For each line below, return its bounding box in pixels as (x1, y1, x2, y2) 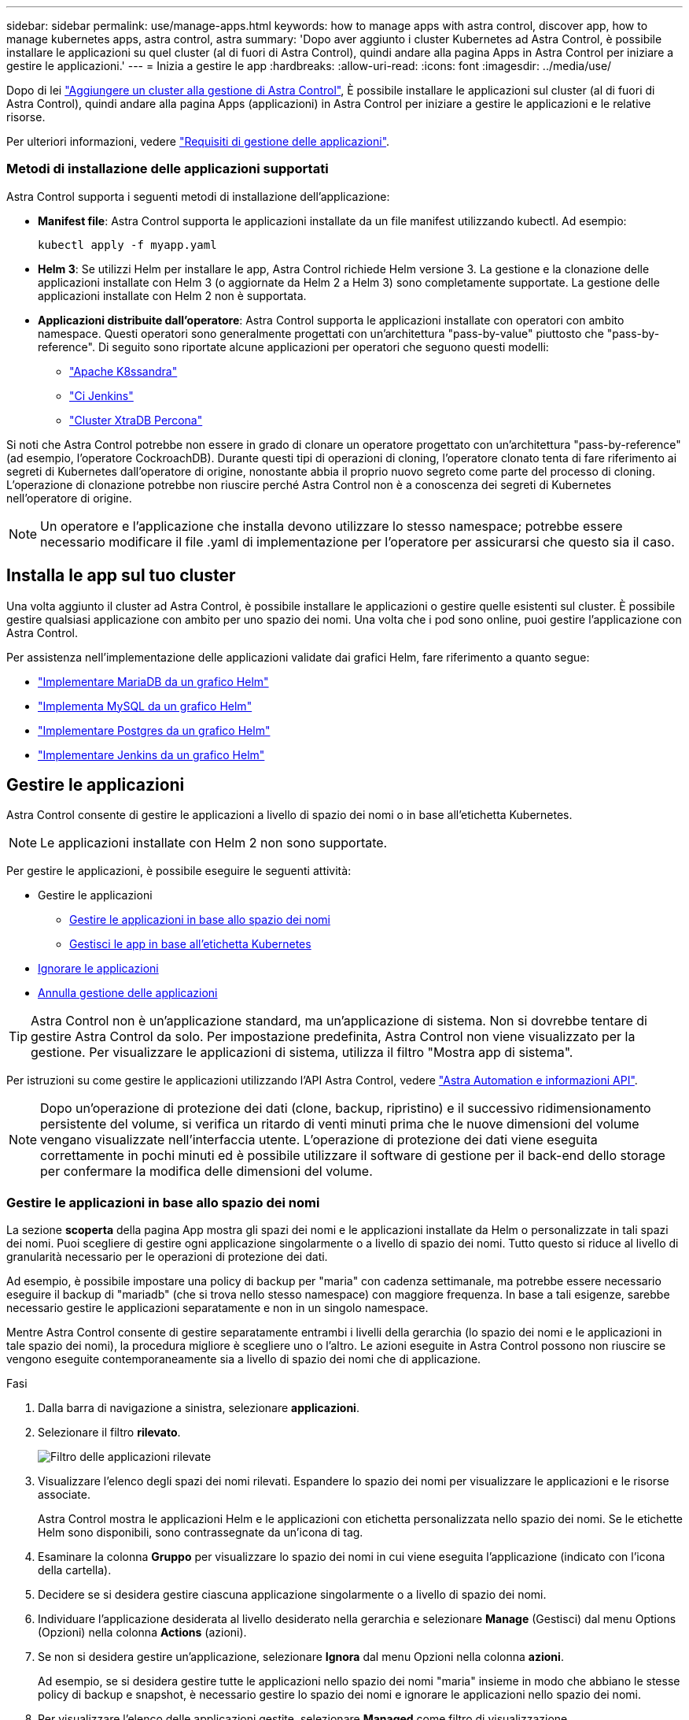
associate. (38, 1488, 90, 1502)
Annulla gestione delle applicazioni (38, 986, 218, 1000)
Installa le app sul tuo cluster (6, 565, 236, 586)
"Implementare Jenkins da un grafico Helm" (38, 747, 265, 762)
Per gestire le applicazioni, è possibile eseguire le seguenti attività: (6, 864, 352, 878)
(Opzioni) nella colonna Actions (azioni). (38, 1625, 247, 1640)
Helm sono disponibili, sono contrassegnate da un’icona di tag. (38, 1525, 363, 1540)
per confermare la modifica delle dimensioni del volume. (40, 1163, 373, 1180)
